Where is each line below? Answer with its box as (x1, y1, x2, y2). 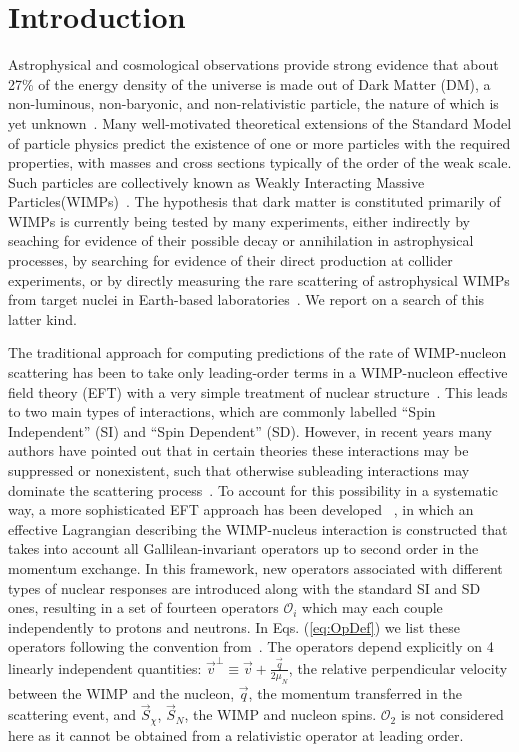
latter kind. (8, 308, 77, 329)
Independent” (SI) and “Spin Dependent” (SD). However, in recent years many (8, 420, 492, 441)
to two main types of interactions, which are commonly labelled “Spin (8, 401, 436, 422)
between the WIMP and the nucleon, (8, 682, 235, 703)
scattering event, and (8, 704, 137, 725)
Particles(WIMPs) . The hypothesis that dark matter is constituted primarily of (8, 191, 501, 212)
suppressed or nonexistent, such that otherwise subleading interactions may (8, 460, 470, 480)
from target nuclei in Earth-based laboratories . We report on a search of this (8, 289, 485, 310)
